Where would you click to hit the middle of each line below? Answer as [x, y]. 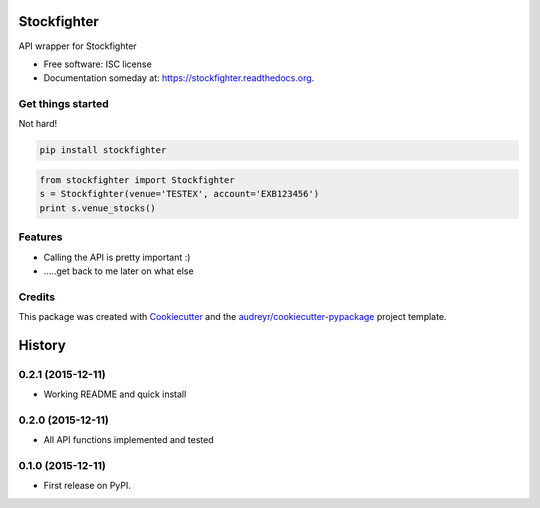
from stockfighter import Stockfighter [137, 180]
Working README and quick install [115, 394]
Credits [36, 297]
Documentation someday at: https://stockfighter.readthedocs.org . [179, 78]
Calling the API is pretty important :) [117, 257]
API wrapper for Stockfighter [77, 46]
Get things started [63, 104]
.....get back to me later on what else [118, 271]
